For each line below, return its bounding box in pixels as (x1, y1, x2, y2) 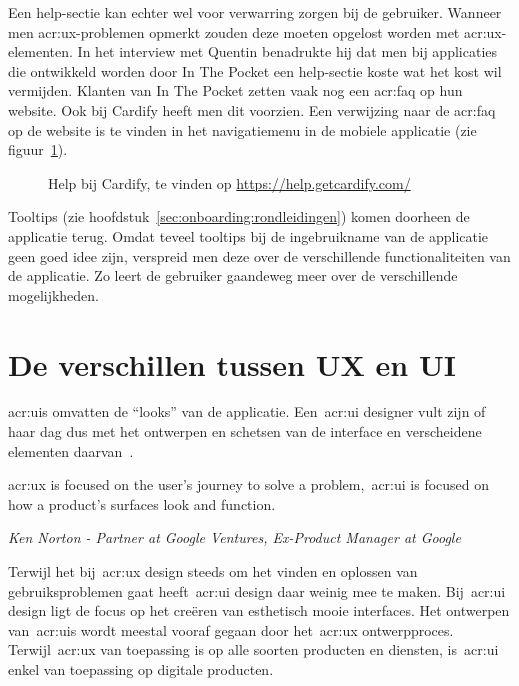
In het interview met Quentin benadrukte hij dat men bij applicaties (77, 41, 498, 62)
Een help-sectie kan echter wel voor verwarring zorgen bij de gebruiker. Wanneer (8, 2, 502, 22)
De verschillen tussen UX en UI (8, 343, 456, 384)
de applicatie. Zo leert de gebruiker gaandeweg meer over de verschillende (8, 265, 458, 286)
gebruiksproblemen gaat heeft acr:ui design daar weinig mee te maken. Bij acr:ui (8, 580, 506, 601)
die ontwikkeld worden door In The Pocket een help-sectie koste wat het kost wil (8, 60, 502, 81)
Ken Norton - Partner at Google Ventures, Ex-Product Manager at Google (8, 527, 461, 548)
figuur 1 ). (8, 139, 68, 160)
